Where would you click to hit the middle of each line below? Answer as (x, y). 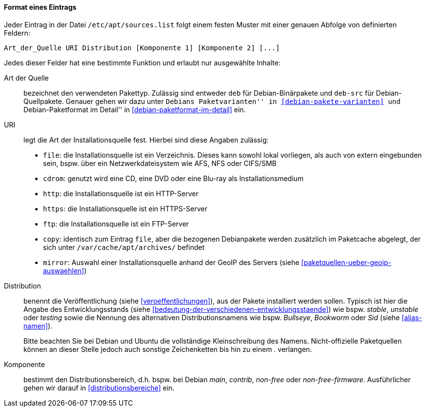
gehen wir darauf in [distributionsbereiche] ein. (99, 388)
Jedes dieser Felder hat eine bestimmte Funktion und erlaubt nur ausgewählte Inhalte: (142, 62)
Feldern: (17, 33)
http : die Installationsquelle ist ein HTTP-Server (121, 193)
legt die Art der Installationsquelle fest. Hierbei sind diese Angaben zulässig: (146, 140)
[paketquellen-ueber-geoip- (346, 262)
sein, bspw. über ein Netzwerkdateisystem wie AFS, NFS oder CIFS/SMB (160, 163)
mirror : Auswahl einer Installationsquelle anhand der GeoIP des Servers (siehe (171, 262)
